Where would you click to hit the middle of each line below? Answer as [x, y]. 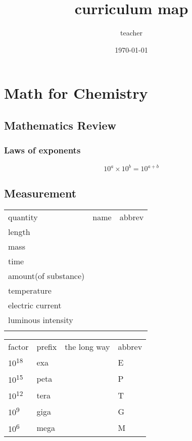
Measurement [40, 193]
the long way [87, 347]
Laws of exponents [42, 150]
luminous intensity [41, 320]
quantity [23, 217]
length [19, 232]
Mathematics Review [60, 125]
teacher [131, 33]
